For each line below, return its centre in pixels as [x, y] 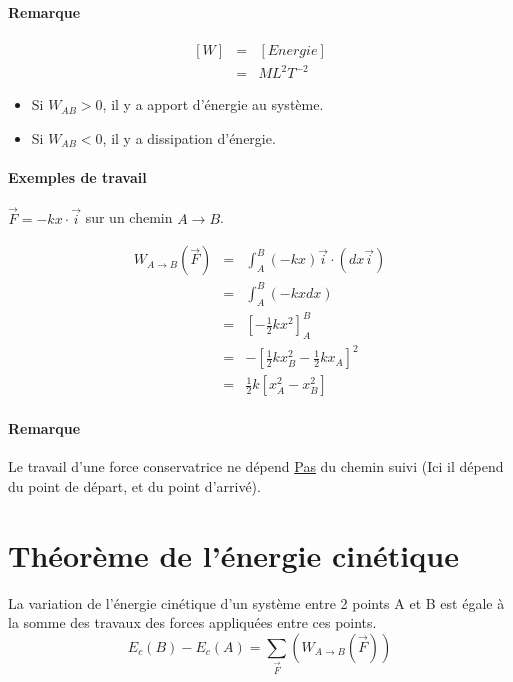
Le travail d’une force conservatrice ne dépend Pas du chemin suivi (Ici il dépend [256, 466]
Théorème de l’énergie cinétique [233, 554]
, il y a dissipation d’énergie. [189, 137]
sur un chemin [129, 217]
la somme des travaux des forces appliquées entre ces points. [192, 622]
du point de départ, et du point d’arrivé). [134, 485]
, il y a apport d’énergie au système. [213, 104]
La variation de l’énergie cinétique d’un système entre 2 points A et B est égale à [256, 602]
